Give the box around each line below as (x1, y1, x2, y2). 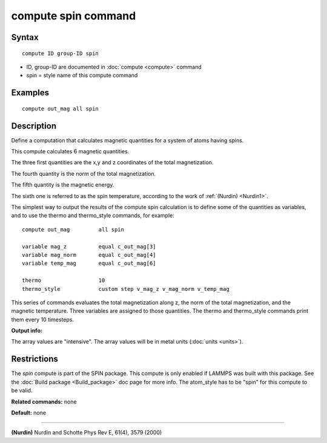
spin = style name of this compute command (26, 72, 138, 79)
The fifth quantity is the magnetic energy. (11, 181, 114, 188)
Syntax (11, 32, 39, 42)
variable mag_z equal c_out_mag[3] (22, 243, 157, 250)
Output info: (11, 327, 42, 335)
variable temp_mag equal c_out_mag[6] (22, 260, 157, 267)
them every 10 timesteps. (11, 316, 74, 323)
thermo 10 (22, 277, 105, 284)
